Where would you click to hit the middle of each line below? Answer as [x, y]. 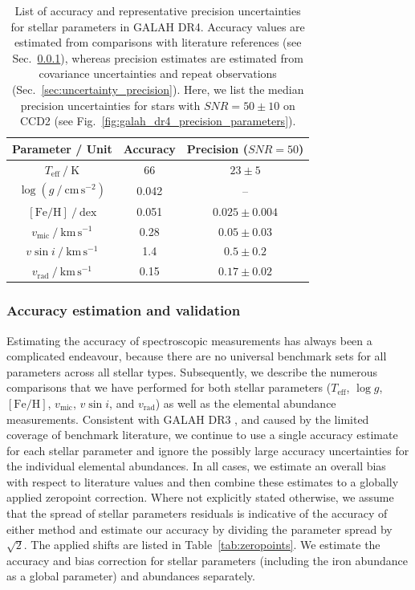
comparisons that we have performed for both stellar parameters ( [169, 387]
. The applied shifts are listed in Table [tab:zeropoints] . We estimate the [202, 545]
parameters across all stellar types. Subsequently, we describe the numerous [192, 371]
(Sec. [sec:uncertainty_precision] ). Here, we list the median [158, 89]
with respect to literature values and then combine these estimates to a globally [203, 481]
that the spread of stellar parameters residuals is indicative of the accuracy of [197, 513]
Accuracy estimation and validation [124, 310]
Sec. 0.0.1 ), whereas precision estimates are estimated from [158, 57]
